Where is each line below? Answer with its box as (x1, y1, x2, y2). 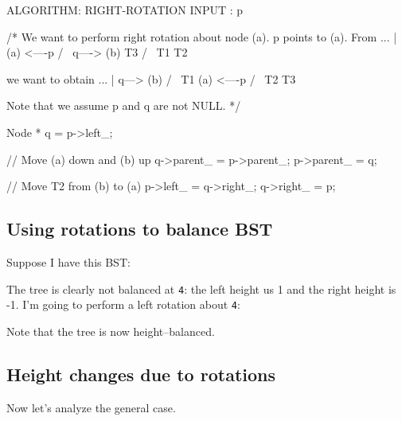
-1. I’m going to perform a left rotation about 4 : (6, 296, 240, 313)
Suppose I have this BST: (6, 253, 131, 270)
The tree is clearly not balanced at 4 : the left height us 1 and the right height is (6, 280, 396, 297)
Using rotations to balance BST (6, 216, 273, 241)
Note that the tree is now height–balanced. (6, 322, 215, 339)
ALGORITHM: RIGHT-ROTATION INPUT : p (6, 2, 244, 18)
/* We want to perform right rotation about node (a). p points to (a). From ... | (6, 28, 397, 45)
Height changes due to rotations (6, 361, 275, 386)
